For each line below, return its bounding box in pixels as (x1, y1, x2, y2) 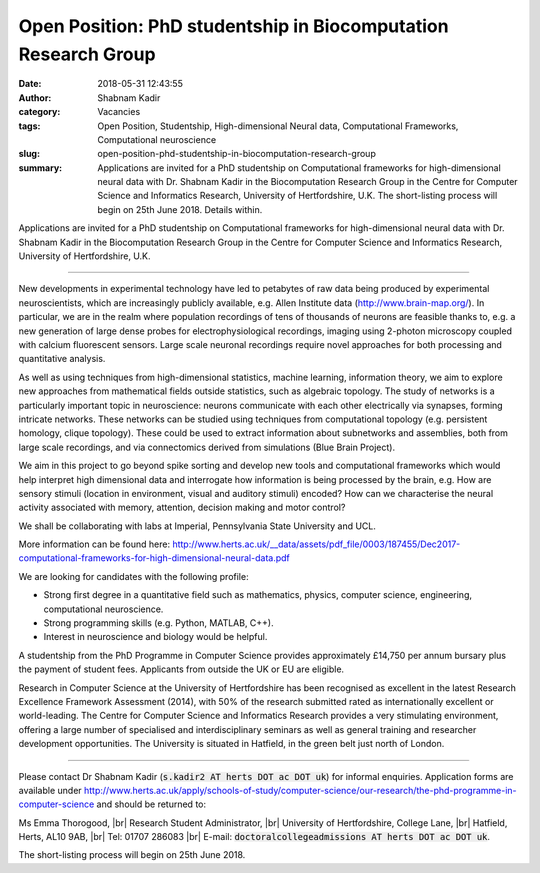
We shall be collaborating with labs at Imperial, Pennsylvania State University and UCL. (18, 520, 377, 532)
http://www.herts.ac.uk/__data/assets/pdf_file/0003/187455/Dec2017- (171, 538, 461, 550)
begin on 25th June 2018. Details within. (97, 203, 263, 215)
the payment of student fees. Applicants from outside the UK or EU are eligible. (18, 663, 345, 675)
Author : (18, 91, 52, 104)
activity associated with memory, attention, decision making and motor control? (18, 501, 346, 514)
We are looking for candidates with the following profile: (18, 570, 249, 582)
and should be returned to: (96, 798, 207, 810)
